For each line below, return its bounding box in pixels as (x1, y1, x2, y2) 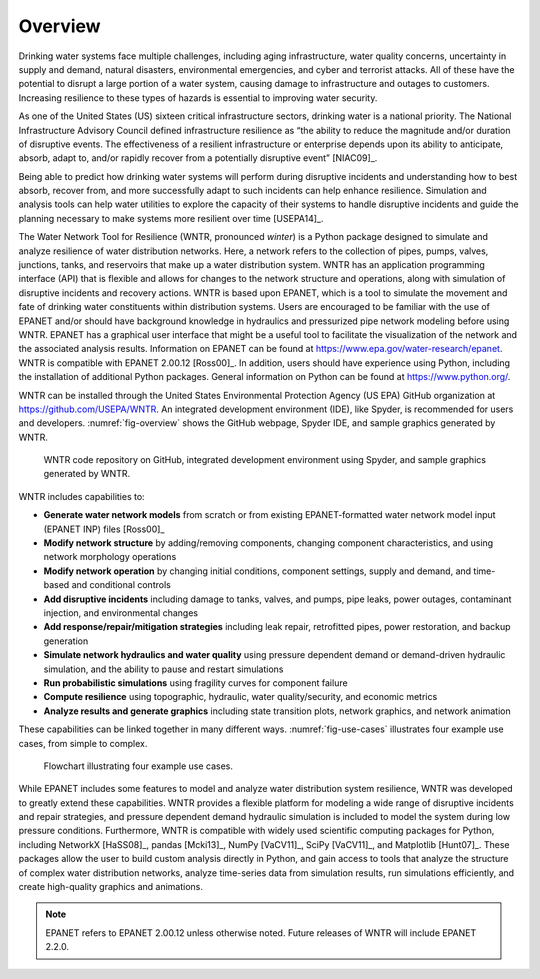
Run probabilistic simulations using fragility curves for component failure (43, 676, 349, 689)
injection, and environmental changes (43, 607, 199, 619)
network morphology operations (43, 551, 177, 563)
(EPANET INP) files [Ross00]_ (43, 523, 165, 535)
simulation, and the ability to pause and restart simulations (43, 663, 284, 675)
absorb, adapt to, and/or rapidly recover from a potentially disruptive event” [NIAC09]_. (18, 152, 378, 164)
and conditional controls (71, 579, 172, 591)
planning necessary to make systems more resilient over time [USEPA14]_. (18, 212, 324, 224)
